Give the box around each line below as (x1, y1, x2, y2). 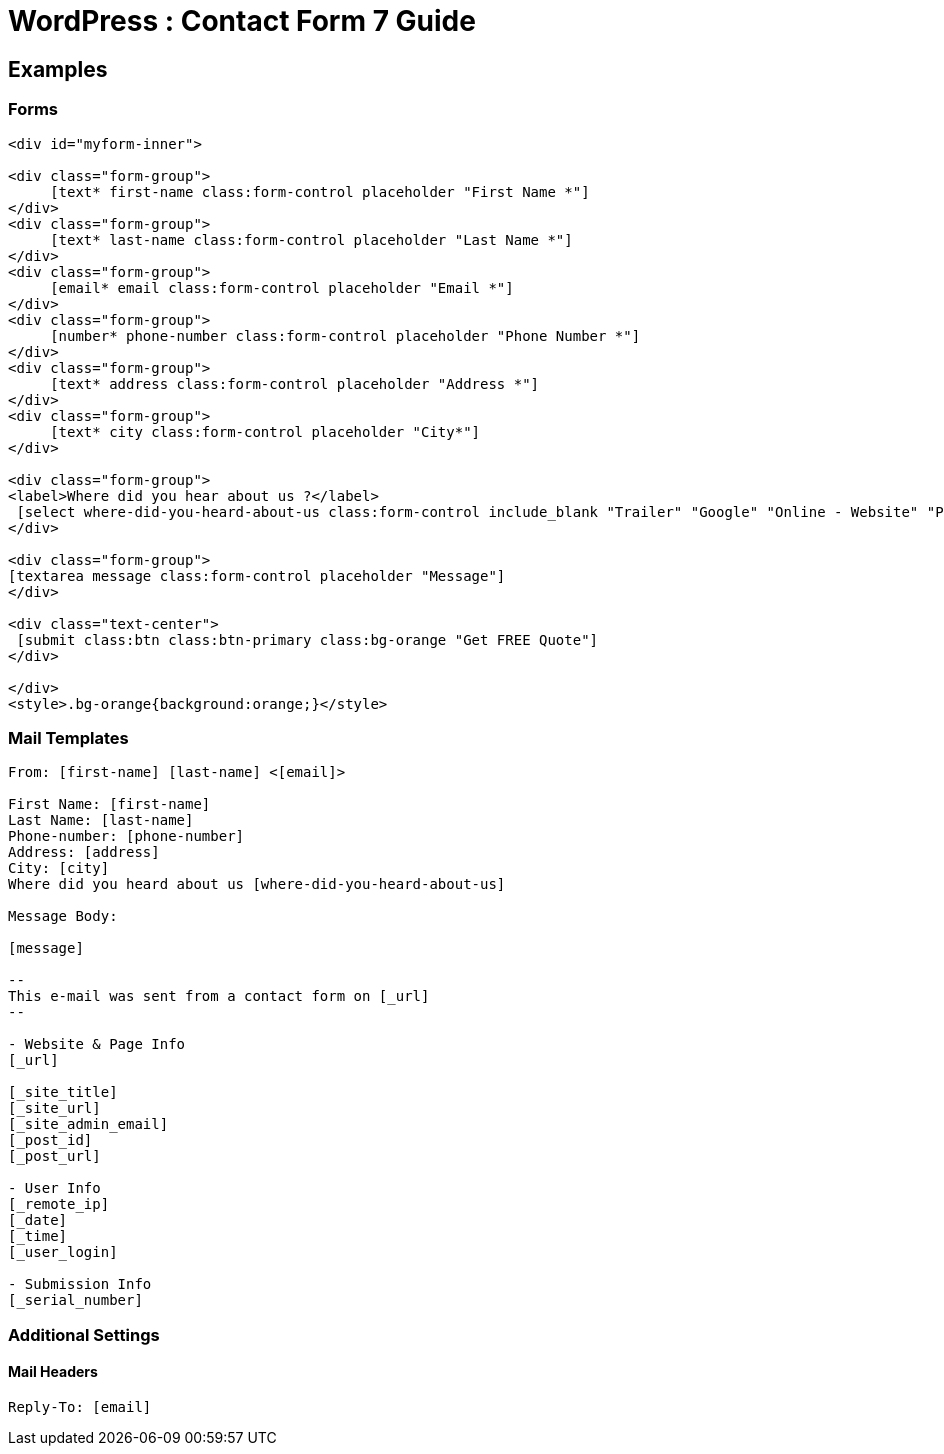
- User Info (8, 1180, 101, 1197)
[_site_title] (8, 1084, 118, 1101)
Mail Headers (8, 1363, 98, 1381)
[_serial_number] (8, 1292, 143, 1309)
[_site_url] (8, 1100, 101, 1117)
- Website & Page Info (8, 1036, 186, 1053)
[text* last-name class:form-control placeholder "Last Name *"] (50, 231, 573, 248)
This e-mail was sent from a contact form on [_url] (8, 988, 430, 1005)
